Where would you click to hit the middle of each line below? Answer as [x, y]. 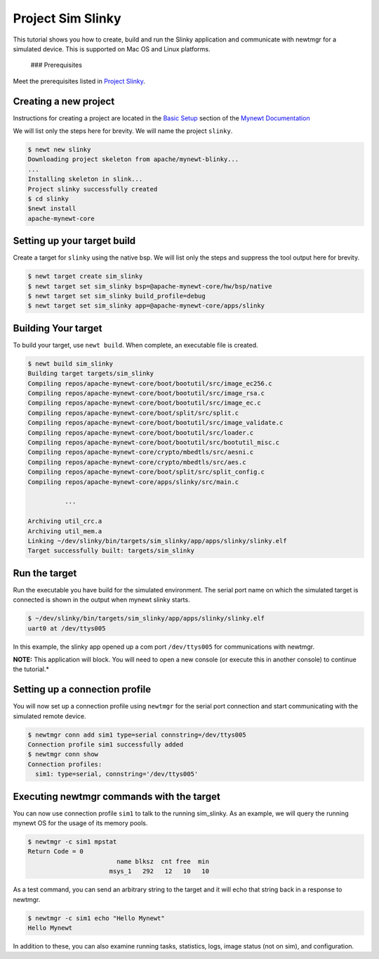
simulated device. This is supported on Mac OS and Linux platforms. [112, 49]
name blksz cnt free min [163, 861]
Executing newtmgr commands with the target [117, 796]
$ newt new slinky [59, 150]
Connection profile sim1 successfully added [106, 745]
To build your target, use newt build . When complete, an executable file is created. [136, 345]
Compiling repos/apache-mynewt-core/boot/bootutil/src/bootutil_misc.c [154, 442]
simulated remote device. [50, 716]
